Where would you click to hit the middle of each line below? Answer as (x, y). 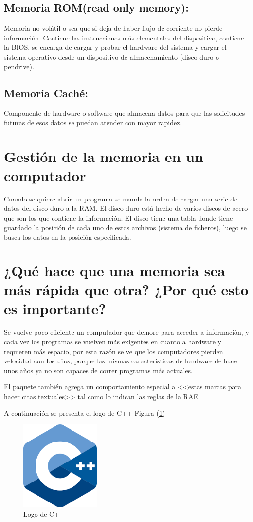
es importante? (55, 309)
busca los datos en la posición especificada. (68, 237)
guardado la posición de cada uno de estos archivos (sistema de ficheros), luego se (125, 227)
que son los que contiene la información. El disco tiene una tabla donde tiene (118, 218)
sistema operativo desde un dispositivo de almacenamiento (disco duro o (111, 56)
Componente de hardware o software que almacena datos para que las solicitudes (125, 113)
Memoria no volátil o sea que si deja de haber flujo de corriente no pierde (113, 28)
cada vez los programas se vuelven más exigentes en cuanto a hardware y (113, 341)
